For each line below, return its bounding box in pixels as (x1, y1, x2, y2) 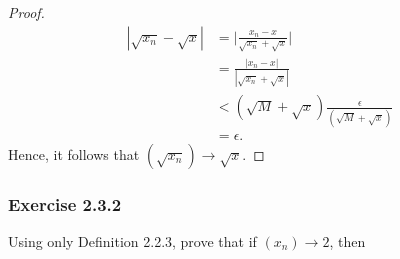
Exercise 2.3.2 (8, 191, 122, 216)
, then (329, 230, 366, 251)
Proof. (8, 2, 45, 22)
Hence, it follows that (8, 143, 140, 164)
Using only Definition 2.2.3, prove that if (8, 230, 257, 251)
